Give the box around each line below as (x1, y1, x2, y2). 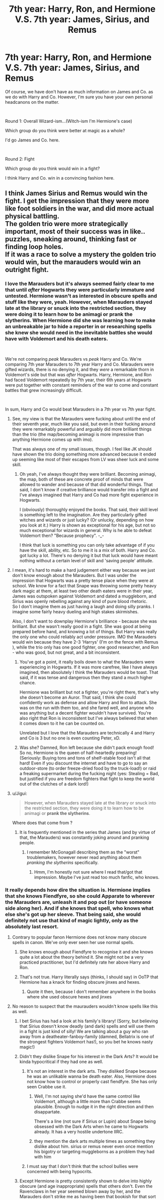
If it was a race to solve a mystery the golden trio (5, 251, 157, 259)
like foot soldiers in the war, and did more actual (5, 205, 154, 213)
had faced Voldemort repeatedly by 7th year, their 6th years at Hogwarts (5, 377, 152, 383)
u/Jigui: (12, 790, 27, 796)
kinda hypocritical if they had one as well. (19, 1059, 104, 1064)
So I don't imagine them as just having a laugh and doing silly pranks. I (12, 603, 154, 609)
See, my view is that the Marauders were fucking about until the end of (12, 415, 156, 421)
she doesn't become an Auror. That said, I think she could (19, 694, 136, 700)
